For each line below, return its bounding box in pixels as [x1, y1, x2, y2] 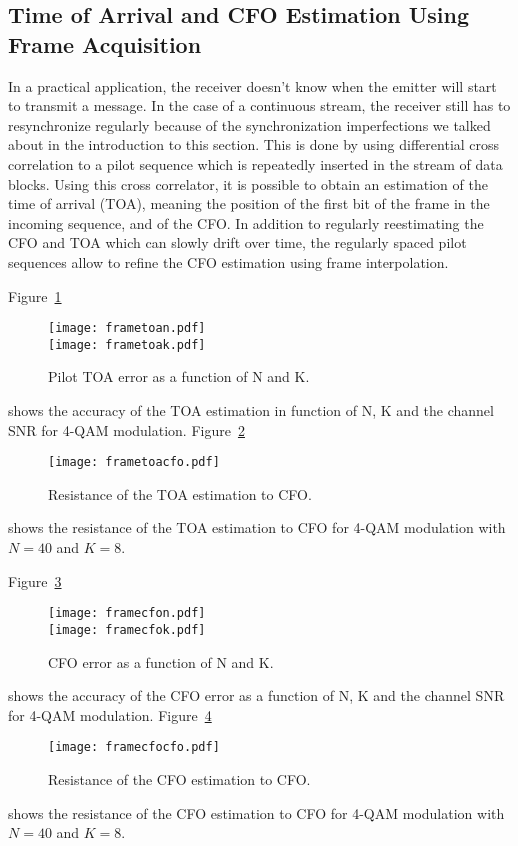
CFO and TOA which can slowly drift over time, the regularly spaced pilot [8, 232, 467, 253]
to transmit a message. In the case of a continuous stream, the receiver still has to [8, 95, 511, 116]
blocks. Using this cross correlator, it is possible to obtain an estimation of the [8, 173, 488, 194]
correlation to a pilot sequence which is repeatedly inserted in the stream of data [8, 153, 503, 174]
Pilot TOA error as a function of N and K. [48, 366, 310, 387]
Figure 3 [8, 570, 62, 591]
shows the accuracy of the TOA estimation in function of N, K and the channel [8, 400, 494, 421]
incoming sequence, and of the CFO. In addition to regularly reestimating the [8, 212, 484, 233]
